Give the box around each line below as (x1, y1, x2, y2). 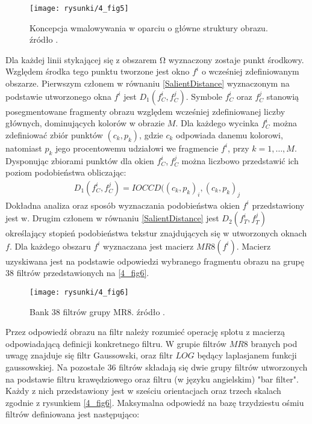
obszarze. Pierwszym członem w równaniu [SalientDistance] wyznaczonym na (5, 77, 290, 90)
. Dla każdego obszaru (9, 239, 91, 252)
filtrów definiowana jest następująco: (5, 408, 140, 420)
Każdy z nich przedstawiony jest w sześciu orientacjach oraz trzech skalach (5, 384, 281, 397)
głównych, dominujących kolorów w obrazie (5, 117, 165, 129)
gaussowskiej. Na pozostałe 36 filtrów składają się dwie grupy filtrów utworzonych (5, 361, 308, 373)
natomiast (5, 141, 42, 154)
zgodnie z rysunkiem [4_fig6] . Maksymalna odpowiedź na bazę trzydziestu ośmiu (5, 396, 304, 408)
